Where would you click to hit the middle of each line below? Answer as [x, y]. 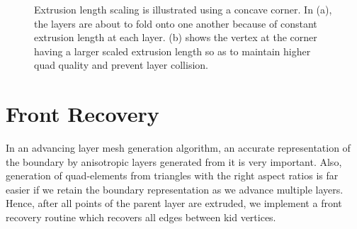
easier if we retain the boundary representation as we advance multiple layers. [175, 189]
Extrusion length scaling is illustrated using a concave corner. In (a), [183, 9]
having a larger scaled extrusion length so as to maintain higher [172, 51]
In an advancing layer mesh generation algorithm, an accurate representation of [178, 148]
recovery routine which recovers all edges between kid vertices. [141, 217]
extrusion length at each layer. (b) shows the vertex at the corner [176, 37]
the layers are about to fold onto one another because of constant [176, 23]
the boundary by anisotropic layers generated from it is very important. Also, [174, 161]
